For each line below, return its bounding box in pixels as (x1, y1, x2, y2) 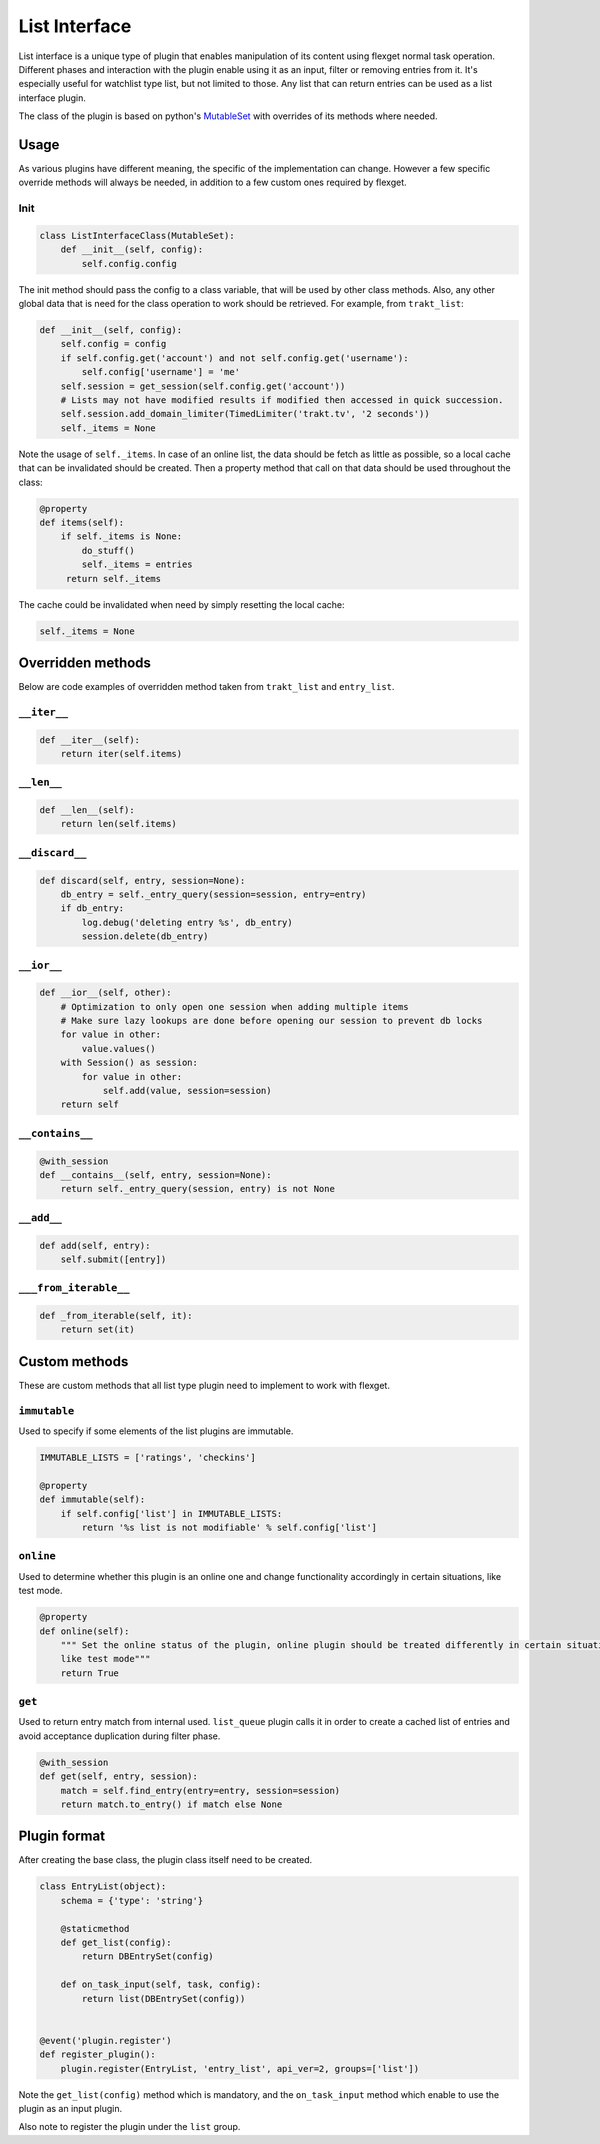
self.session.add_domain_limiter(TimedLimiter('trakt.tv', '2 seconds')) (60, 408, 430, 420)
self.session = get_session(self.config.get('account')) (60, 380, 346, 392)
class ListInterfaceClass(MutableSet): (39, 230, 235, 241)
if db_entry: (60, 903, 125, 914)
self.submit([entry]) (60, 1253, 167, 1265)
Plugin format (18, 1828, 105, 1845)
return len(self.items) (60, 818, 177, 830)
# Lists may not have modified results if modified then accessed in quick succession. (60, 395, 504, 406)
